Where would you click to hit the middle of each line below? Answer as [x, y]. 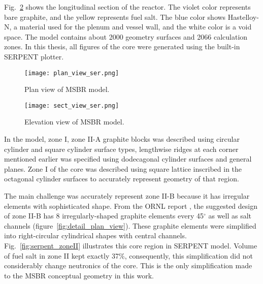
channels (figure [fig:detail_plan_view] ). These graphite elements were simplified [130, 225]
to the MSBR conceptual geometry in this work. [79, 275]
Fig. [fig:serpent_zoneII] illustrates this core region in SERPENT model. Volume [131, 245]
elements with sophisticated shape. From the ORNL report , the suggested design [131, 206]
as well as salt [230, 216]
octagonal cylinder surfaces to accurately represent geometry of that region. [122, 179]
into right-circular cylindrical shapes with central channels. [95, 235]
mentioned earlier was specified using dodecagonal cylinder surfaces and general [128, 159]
